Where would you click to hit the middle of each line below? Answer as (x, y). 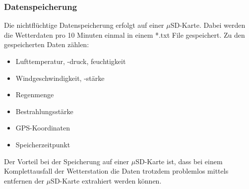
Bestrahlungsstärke (44, 111)
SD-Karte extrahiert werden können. (106, 180)
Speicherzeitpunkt (43, 144)
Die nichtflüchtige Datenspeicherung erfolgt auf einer (84, 25)
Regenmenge (35, 94)
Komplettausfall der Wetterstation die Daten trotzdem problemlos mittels (116, 171)
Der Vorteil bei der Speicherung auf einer (67, 161)
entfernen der (24, 180)
